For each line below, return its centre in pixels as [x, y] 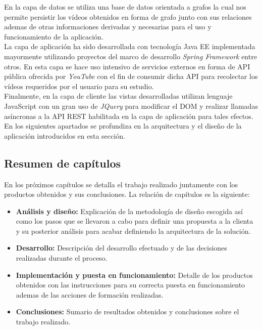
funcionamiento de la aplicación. [54, 36]
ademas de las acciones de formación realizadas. [90, 294]
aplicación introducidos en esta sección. [65, 135]
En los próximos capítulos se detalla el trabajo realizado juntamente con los [121, 184]
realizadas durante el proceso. [62, 258]
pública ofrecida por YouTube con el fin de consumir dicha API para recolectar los [131, 76]
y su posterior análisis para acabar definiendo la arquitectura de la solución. [133, 231]
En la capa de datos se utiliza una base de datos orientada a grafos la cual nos [125, 7]
